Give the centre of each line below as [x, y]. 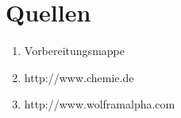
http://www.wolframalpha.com [100, 104]
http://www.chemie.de [79, 77]
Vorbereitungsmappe [74, 51]
